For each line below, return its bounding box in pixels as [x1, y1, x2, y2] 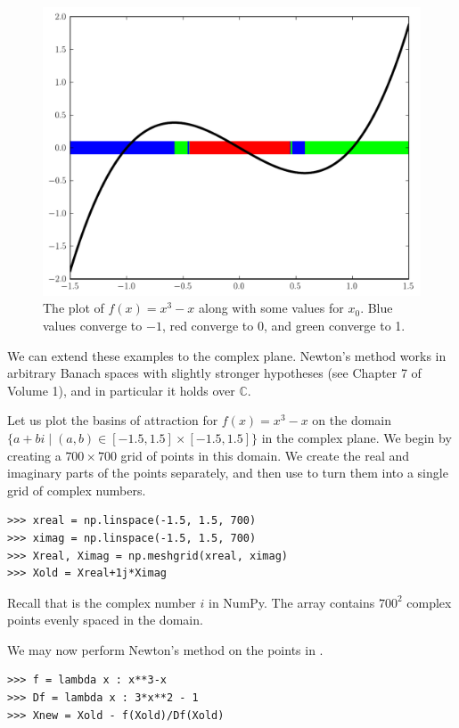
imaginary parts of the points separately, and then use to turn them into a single [7, 463, 448, 482]
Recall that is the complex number [7, 593, 196, 611]
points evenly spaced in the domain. [7, 610, 203, 629]
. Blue [360, 299, 393, 317]
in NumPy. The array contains [209, 593, 375, 611]
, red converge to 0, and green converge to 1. [161, 315, 406, 334]
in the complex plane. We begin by [261, 428, 452, 446]
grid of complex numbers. [7, 480, 146, 499]
